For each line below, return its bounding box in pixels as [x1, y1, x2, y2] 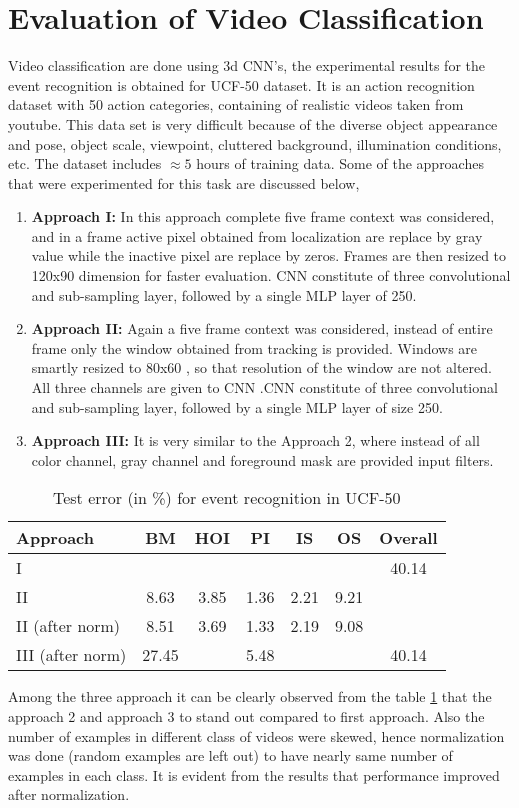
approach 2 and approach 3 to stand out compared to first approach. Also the [8, 706, 485, 726]
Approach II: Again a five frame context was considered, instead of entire [31, 318, 493, 339]
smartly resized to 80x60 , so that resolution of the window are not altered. [31, 357, 492, 378]
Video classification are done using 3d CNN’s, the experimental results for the [8, 55, 485, 76]
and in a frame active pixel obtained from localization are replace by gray [31, 225, 483, 246]
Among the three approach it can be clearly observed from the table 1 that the [8, 686, 492, 707]
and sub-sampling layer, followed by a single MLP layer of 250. [31, 284, 417, 305]
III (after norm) [16, 643, 127, 667]
